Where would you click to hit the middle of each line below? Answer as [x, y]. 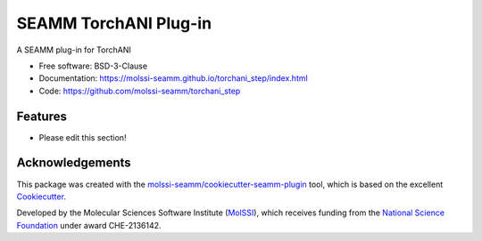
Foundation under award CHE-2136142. [89, 225]
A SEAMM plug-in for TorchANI [74, 50]
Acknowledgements [74, 163]
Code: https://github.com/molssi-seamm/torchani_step [140, 91]
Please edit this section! [83, 137]
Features [42, 116]
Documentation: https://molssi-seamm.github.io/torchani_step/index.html [173, 78]
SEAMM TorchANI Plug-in [114, 23]
